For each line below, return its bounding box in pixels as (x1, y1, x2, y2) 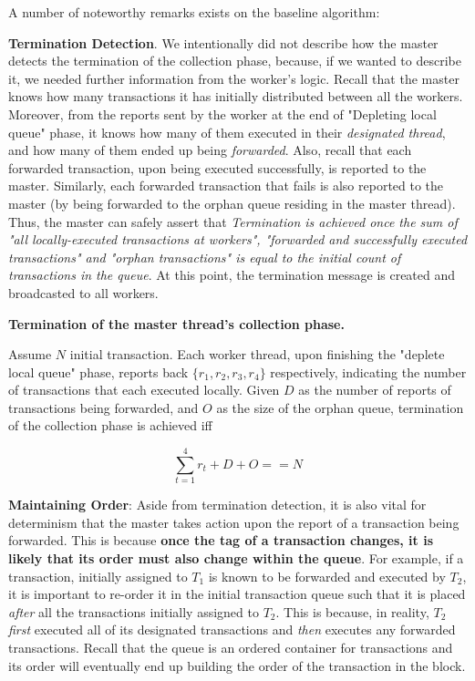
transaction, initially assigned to (8, 566, 188, 585)
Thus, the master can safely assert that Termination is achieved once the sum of (8, 212, 458, 231)
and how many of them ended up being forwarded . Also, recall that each (8, 140, 412, 160)
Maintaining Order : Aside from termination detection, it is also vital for (8, 495, 427, 514)
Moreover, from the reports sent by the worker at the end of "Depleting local (8, 104, 437, 123)
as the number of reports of (298, 380, 451, 399)
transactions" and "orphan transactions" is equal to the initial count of (8, 247, 401, 266)
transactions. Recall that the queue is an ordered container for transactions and (8, 637, 453, 656)
